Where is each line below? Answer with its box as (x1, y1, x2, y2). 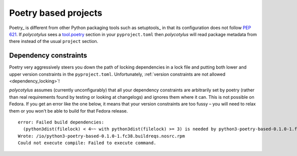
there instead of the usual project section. (9, 39, 99, 44)
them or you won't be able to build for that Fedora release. (9, 108, 128, 114)
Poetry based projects (9, 7, 102, 18)
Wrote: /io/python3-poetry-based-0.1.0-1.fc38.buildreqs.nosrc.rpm (18, 133, 185, 139)
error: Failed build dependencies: (18, 119, 104, 125)
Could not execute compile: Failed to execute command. (18, 140, 156, 146)
